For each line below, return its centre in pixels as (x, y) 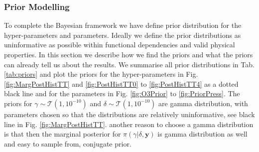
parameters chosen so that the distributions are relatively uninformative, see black (129, 114)
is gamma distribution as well (202, 134)
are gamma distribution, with (203, 103)
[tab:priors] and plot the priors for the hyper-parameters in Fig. (101, 74)
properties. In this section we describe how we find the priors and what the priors (129, 54)
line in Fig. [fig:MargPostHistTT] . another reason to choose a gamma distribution (129, 124)
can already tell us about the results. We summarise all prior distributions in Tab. (129, 64)
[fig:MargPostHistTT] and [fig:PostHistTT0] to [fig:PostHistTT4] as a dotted (121, 83)
